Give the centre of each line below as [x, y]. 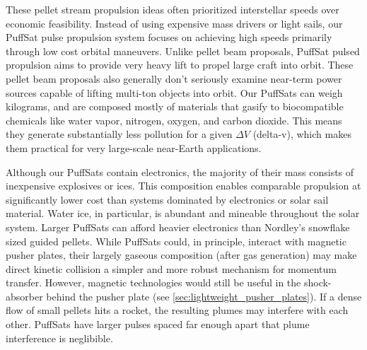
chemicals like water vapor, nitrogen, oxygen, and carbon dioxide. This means [174, 120]
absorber [24, 296]
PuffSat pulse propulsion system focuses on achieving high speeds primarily [169, 37]
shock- [318, 282]
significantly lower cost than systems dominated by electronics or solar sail [167, 199]
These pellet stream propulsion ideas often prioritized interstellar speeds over [173, 9]
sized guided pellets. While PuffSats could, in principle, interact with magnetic [176, 241]
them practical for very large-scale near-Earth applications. [134, 147]
